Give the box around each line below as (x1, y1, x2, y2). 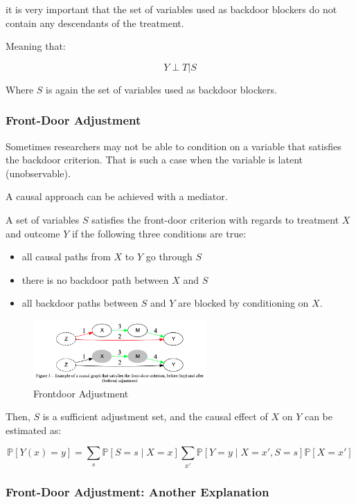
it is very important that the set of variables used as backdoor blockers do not (6, 2, 337, 16)
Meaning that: (6, 39, 66, 53)
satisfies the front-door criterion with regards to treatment (91, 212, 339, 226)
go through (145, 249, 193, 264)
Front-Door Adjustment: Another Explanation (6, 483, 269, 500)
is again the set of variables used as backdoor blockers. (46, 82, 277, 96)
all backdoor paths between (21, 296, 139, 310)
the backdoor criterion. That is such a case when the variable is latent (6, 152, 303, 167)
